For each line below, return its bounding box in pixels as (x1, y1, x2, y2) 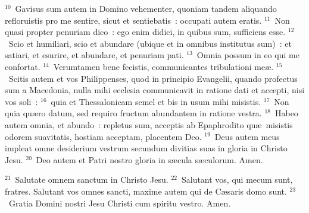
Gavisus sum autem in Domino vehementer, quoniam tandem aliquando (15, 2, 277, 14)
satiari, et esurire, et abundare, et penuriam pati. (5, 49, 184, 61)
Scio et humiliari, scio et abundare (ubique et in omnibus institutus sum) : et (8, 37, 292, 49)
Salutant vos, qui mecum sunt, (181, 173, 293, 186)
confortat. (5, 60, 40, 72)
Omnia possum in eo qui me (196, 49, 299, 61)
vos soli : (5, 95, 38, 107)
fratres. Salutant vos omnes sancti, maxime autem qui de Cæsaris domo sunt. (5, 185, 287, 197)
